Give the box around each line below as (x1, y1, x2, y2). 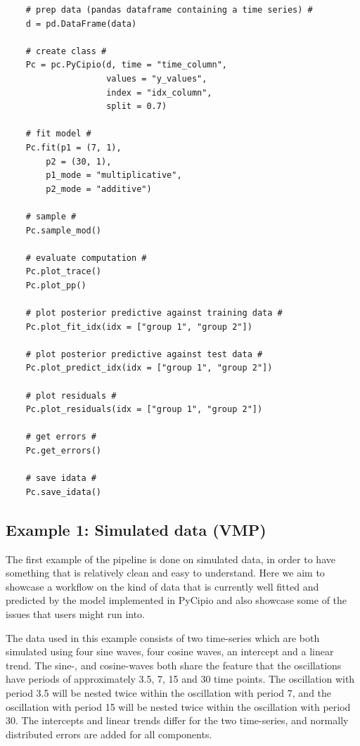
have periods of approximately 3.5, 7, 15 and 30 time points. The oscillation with (6, 671, 355, 686)
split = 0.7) (106, 101, 167, 112)
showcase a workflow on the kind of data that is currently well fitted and (6, 579, 319, 593)
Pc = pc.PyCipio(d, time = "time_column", (25, 60, 227, 70)
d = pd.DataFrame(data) (25, 18, 137, 29)
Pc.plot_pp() (25, 280, 86, 290)
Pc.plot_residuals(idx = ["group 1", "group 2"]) (25, 404, 263, 415)
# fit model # (25, 129, 91, 139)
